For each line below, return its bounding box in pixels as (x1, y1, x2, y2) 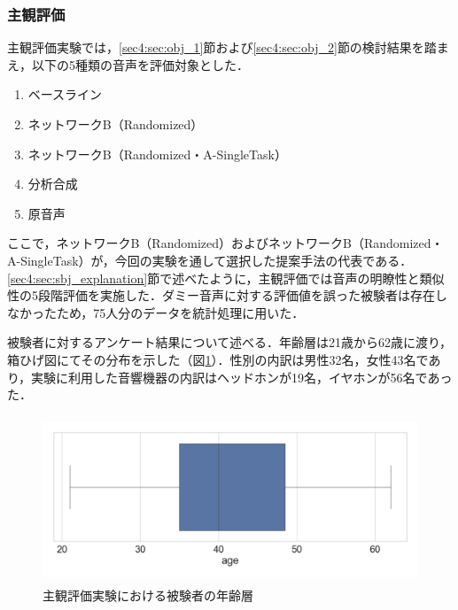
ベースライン (27, 85, 103, 104)
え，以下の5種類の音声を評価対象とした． (7, 55, 249, 73)
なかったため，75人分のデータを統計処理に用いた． (7, 303, 305, 321)
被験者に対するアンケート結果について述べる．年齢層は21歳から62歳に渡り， (7, 333, 453, 351)
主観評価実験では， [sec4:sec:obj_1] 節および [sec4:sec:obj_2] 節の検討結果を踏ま (7, 38, 449, 57)
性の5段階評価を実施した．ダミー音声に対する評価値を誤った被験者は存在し (7, 286, 447, 305)
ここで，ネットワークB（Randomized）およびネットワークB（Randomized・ (7, 234, 444, 252)
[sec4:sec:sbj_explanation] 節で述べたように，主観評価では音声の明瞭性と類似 (7, 268, 445, 287)
